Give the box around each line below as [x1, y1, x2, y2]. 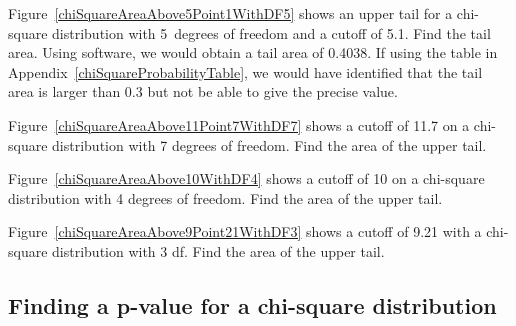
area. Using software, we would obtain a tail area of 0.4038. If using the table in [8, 42, 498, 63]
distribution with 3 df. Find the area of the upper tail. [52, 240, 385, 261]
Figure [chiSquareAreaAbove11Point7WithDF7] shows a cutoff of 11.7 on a [8, 114, 470, 135]
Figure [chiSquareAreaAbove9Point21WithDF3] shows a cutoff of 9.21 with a [8, 221, 482, 242]
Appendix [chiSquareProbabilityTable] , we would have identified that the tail [8, 61, 483, 82]
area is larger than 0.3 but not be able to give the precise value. [8, 81, 398, 102]
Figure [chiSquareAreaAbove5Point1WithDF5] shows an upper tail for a [8, 3, 453, 23]
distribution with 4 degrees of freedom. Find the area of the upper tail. [8, 187, 443, 208]
